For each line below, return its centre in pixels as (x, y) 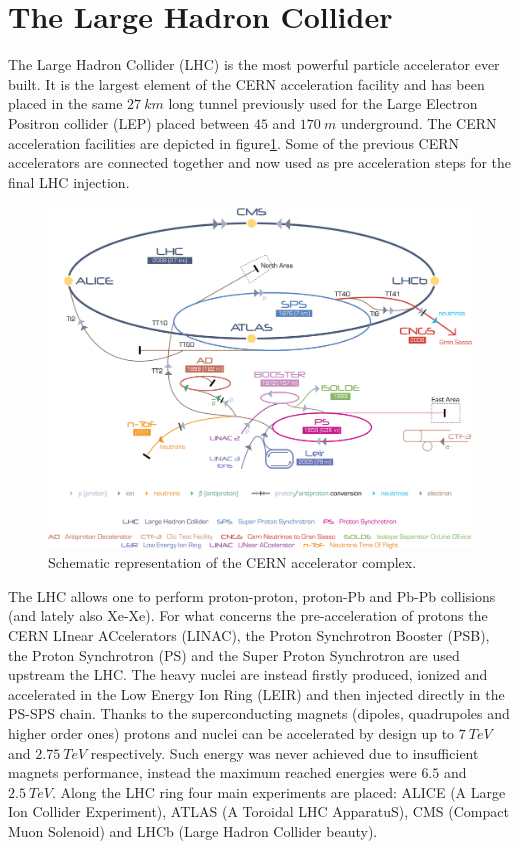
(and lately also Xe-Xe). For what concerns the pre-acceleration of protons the (248, 615)
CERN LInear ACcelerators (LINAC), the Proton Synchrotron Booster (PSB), (249, 635)
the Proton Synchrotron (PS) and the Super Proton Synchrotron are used (234, 654)
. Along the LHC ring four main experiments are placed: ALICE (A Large (278, 791)
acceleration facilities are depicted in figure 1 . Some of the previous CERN (234, 142)
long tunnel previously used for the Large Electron (323, 103)
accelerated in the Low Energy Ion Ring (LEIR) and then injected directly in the (256, 693)
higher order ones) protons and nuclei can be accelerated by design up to (231, 733)
